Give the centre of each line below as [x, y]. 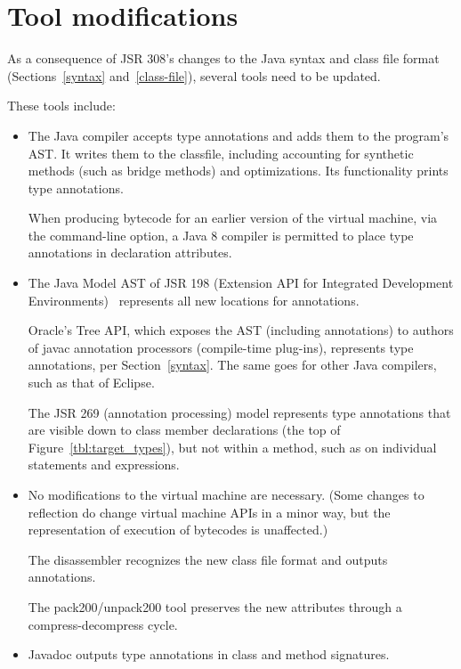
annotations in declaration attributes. [130, 253]
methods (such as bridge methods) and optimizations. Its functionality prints [238, 171]
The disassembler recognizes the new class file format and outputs [208, 559]
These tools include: [61, 106]
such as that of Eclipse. [91, 383]
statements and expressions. [104, 465]
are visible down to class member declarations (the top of [184, 430]
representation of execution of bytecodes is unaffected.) [178, 530]
